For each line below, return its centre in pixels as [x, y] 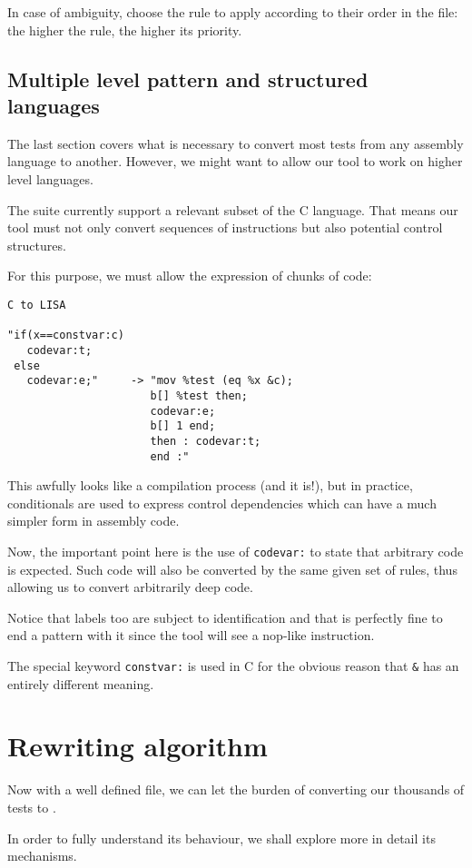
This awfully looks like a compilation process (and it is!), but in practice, [210, 485]
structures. [37, 245]
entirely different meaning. [81, 683]
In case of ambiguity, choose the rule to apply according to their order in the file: [233, 12]
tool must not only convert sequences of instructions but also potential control [225, 227]
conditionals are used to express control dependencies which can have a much [222, 503]
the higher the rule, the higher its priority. [125, 30]
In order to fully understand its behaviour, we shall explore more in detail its [221, 838]
